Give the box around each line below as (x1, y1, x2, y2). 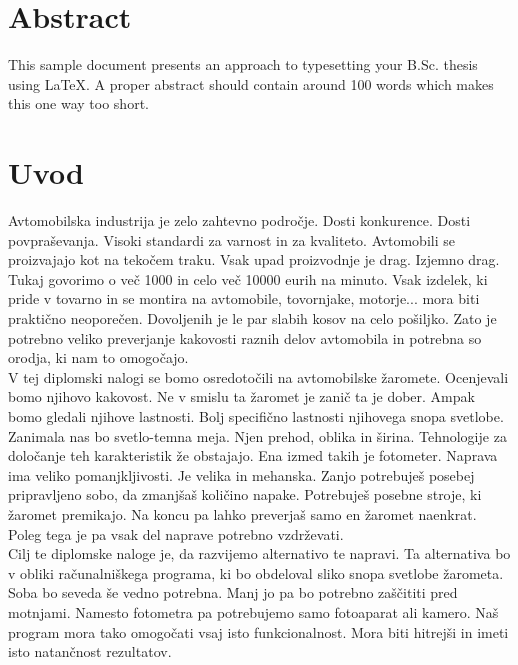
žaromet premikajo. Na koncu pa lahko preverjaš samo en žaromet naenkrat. (8, 503, 477, 524)
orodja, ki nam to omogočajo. (8, 347, 189, 368)
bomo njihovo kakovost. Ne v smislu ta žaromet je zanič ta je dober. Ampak (8, 386, 475, 407)
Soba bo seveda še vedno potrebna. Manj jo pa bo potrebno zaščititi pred (8, 582, 458, 603)
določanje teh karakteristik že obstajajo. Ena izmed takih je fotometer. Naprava (8, 445, 498, 466)
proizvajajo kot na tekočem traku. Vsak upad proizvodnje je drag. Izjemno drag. (8, 249, 500, 270)
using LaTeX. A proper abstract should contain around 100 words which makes (8, 73, 494, 94)
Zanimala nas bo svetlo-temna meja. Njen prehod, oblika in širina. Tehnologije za (8, 425, 507, 446)
